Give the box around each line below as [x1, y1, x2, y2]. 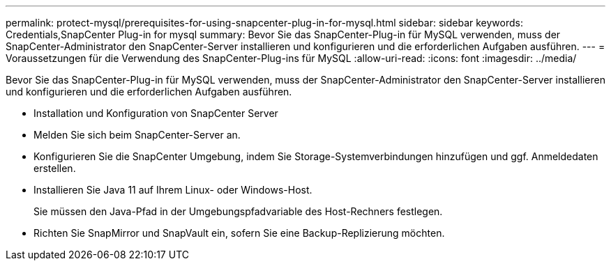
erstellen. [33, 162, 76, 174]
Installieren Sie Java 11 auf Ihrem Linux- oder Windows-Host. [33, 184, 312, 196]
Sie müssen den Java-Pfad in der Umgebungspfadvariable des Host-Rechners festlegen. [33, 205, 443, 217]
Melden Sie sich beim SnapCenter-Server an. [33, 129, 241, 141]
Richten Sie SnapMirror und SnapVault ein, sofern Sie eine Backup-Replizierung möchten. [33, 227, 445, 239]
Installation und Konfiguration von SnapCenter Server [33, 107, 278, 119]
